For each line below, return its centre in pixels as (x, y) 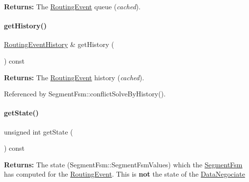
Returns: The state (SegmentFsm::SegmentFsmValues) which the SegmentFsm (123, 164)
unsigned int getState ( (39, 131)
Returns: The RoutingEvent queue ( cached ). (72, 6)
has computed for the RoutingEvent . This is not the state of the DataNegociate (124, 174)
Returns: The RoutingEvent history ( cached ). (74, 77)
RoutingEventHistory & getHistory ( (59, 44)
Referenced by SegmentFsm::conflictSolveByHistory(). (85, 94)
